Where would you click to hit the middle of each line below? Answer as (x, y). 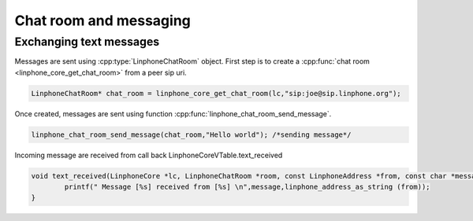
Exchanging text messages (87, 42)
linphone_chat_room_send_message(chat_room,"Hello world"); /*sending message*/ (191, 134)
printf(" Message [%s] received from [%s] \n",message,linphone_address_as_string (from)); (247, 187)
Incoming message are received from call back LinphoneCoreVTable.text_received (149, 155)
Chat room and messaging (102, 20)
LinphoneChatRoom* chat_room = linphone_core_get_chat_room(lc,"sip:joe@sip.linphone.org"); (216, 93)
